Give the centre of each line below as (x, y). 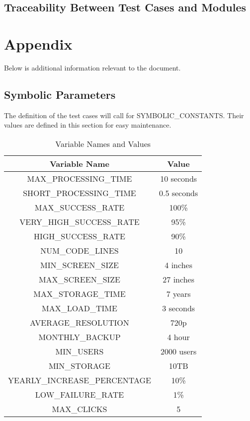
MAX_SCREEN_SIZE (79, 279)
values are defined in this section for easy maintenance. (88, 125)
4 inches (178, 265)
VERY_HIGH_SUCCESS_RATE (80, 221)
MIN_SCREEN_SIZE (80, 265)
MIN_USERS (80, 351)
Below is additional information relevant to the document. (92, 67)
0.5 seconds (178, 193)
